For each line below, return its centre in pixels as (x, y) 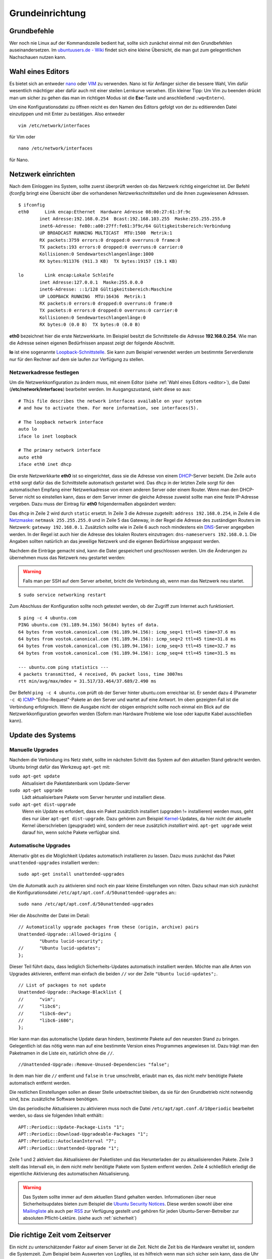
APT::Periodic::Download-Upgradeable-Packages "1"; (83, 1134)
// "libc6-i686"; (46, 1020)
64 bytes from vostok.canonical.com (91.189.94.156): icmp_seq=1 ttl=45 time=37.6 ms (127, 632)
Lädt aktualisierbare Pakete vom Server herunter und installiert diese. (94, 797)
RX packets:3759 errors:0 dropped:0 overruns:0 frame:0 (110, 240)
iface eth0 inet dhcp (45, 464)
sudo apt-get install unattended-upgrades (72, 874)
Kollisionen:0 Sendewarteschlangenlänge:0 (93, 318)
